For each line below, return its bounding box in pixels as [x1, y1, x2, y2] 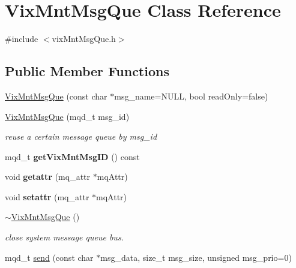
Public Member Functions [5, 62, 169, 80]
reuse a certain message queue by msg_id [5, 130, 157, 143]
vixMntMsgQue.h [52, 32, 116, 45]
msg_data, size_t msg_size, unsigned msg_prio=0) [100, 251, 292, 263]
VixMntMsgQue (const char [5, 89, 107, 102]
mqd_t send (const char [5, 251, 94, 263]
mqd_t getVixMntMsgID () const [5, 150, 140, 162]
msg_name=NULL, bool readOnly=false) [114, 89, 268, 102]
